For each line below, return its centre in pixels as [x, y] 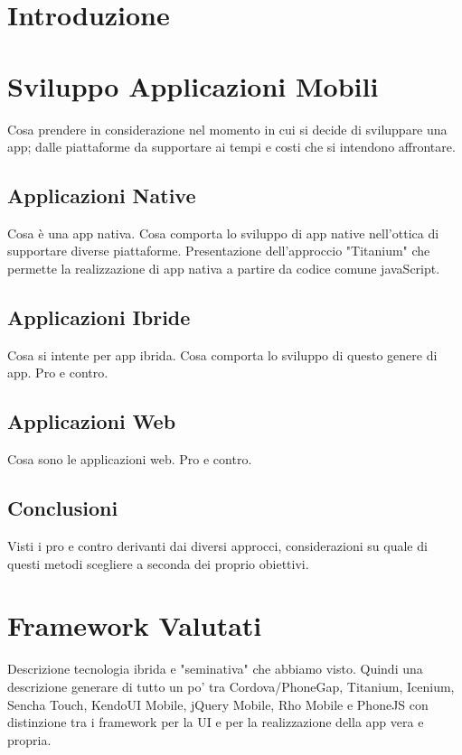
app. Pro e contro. [58, 373]
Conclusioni [63, 508]
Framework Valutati [135, 625]
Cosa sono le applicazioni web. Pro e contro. [130, 459]
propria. [29, 739]
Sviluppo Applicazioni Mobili [193, 85]
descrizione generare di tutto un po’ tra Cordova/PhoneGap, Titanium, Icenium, [231, 686]
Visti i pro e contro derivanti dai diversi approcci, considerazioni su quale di [217, 546]
